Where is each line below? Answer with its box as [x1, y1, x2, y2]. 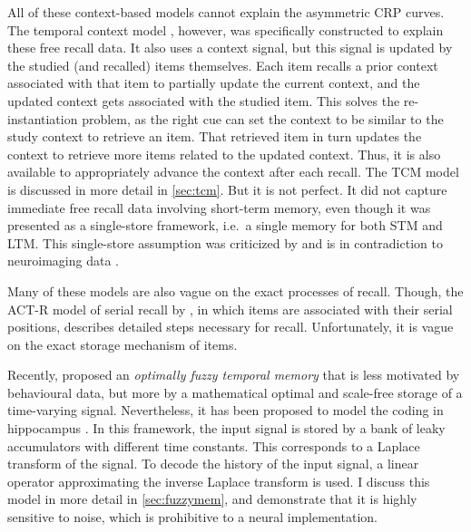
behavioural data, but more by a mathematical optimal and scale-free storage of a [7, 382, 463, 401]
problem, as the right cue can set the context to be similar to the [82, 109, 444, 128]
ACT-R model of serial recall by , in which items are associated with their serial [7, 299, 453, 318]
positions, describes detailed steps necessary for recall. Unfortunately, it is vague [7, 317, 454, 336]
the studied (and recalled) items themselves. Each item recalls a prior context [7, 55, 438, 74]
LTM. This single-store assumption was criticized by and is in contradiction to [7, 233, 443, 252]
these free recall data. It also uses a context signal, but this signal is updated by [7, 38, 453, 57]
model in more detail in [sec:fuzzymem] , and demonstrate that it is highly [7, 489, 417, 508]
